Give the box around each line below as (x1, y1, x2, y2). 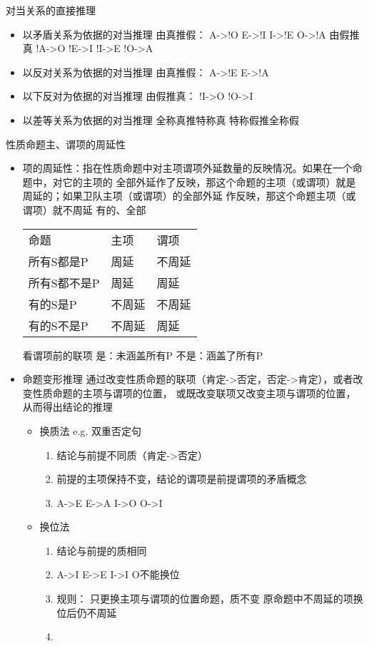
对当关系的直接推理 (6, 3, 96, 17)
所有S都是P (28, 252, 89, 270)
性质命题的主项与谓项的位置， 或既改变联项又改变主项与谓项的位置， (32, 385, 356, 400)
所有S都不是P (28, 274, 100, 291)
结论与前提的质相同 (56, 543, 147, 558)
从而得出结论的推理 (22, 399, 113, 414)
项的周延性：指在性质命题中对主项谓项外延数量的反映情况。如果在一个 (22, 160, 353, 175)
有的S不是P (28, 317, 89, 334)
